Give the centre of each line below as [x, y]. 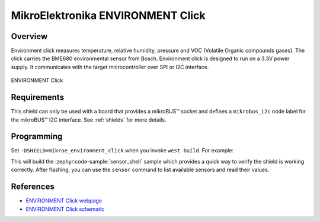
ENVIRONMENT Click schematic [65, 209]
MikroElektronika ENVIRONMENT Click [108, 15]
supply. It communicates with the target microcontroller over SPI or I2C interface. [110, 67]
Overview [29, 36]
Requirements [38, 97]
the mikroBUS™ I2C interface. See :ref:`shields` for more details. [89, 120]
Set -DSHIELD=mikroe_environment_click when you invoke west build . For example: [122, 151]
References [33, 187]
